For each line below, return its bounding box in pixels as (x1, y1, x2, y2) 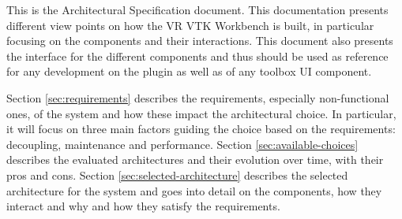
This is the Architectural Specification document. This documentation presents (6, 2, 389, 17)
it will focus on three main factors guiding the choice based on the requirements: (6, 121, 396, 137)
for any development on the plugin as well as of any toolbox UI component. (6, 63, 372, 80)
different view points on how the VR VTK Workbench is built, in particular (6, 17, 374, 33)
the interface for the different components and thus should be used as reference (6, 47, 389, 64)
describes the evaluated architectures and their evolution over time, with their (6, 151, 384, 168)
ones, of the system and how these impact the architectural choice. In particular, (6, 105, 396, 121)
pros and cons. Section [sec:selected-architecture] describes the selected (6, 166, 348, 183)
